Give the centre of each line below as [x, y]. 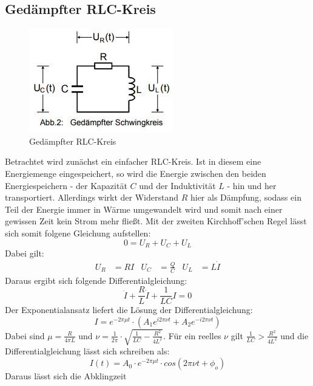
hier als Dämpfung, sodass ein [246, 197]
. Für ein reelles [192, 335]
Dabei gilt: [25, 253]
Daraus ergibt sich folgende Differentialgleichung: [96, 280]
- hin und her [252, 185]
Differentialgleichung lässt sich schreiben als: [87, 351]
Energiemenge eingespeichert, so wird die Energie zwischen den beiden [136, 173]
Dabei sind [25, 335]
